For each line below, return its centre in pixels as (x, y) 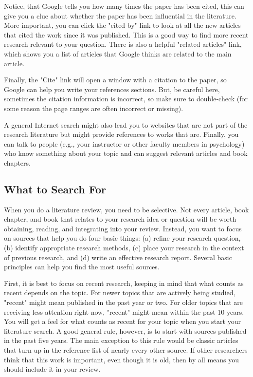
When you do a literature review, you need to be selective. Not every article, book (126, 209)
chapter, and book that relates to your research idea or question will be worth (120, 219)
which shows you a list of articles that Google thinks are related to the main (118, 53)
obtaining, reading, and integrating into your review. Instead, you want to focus (123, 228)
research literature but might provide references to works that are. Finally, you (121, 134)
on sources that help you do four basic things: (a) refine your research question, (122, 238)
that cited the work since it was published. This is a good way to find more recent (126, 34)
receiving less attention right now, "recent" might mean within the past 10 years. (124, 311)
